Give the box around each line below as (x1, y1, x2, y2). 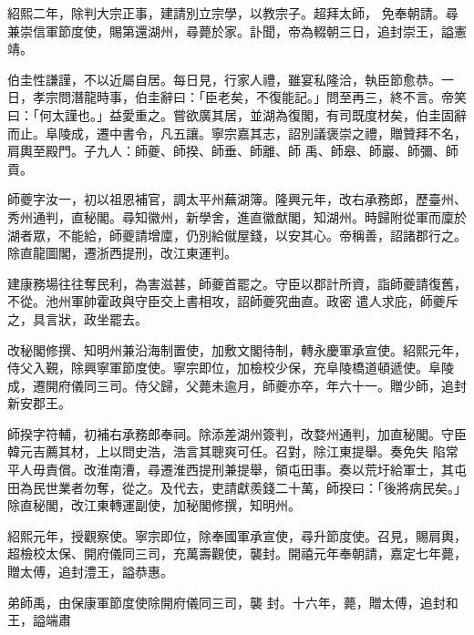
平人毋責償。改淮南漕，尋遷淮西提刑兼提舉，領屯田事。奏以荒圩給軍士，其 (7, 460, 454, 479)
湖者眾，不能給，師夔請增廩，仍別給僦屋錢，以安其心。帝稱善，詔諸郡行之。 (7, 225, 467, 244)
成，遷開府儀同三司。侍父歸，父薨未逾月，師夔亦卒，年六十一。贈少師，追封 (7, 375, 467, 394)
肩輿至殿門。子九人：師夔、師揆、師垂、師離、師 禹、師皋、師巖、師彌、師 (7, 141, 459, 160)
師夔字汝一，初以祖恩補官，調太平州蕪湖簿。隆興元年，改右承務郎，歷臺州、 (7, 189, 467, 209)
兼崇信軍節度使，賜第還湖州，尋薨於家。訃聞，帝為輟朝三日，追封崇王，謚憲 (7, 21, 467, 40)
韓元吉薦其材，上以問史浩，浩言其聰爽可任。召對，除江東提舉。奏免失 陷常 (7, 442, 459, 461)
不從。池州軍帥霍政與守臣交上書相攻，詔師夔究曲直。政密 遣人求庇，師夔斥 (7, 292, 459, 311)
